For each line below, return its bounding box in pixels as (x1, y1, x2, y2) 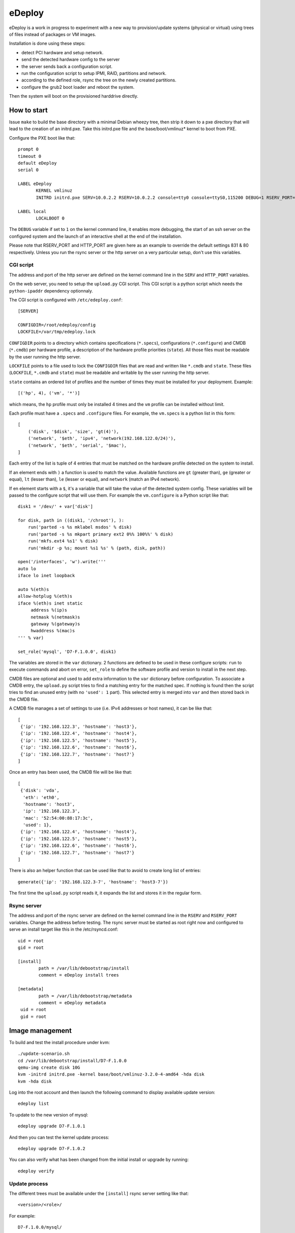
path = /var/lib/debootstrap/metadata (38, 993, 132, 999)
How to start (9, 106, 48, 114)
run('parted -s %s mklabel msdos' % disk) (28, 524, 132, 530)
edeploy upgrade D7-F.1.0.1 (18, 1124, 86, 1129)
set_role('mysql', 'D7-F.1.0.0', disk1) (18, 649, 117, 654)
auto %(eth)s (18, 586, 49, 592)
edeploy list (18, 1101, 49, 1107)
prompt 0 (18, 146, 39, 152)
